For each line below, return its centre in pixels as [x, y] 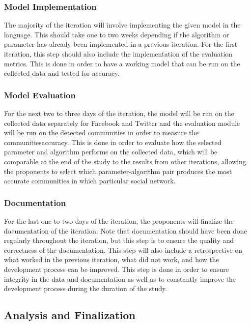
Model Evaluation [40, 95]
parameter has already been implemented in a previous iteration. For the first [121, 44]
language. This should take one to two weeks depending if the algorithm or [117, 34]
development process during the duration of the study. [86, 288]
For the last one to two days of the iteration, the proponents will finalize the [119, 221]
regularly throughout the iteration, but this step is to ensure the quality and [119, 240]
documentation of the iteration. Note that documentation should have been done [125, 230]
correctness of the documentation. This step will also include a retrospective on [123, 250]
